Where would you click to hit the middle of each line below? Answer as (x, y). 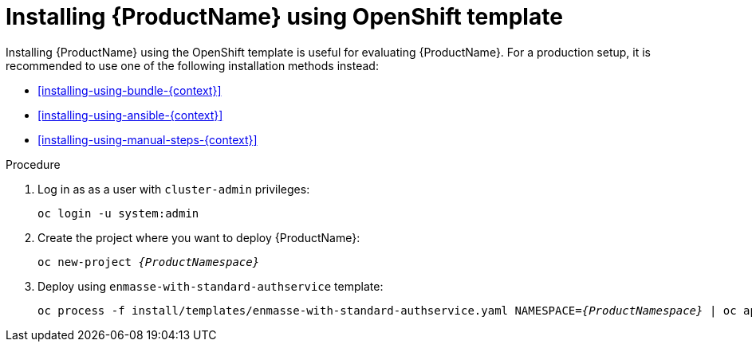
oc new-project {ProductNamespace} (149, 262)
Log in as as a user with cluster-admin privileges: (174, 189)
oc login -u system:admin (118, 213)
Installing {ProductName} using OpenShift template (284, 17)
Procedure (33, 164)
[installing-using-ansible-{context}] (130, 115)
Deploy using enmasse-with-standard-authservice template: (211, 286)
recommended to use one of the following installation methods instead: (192, 65)
